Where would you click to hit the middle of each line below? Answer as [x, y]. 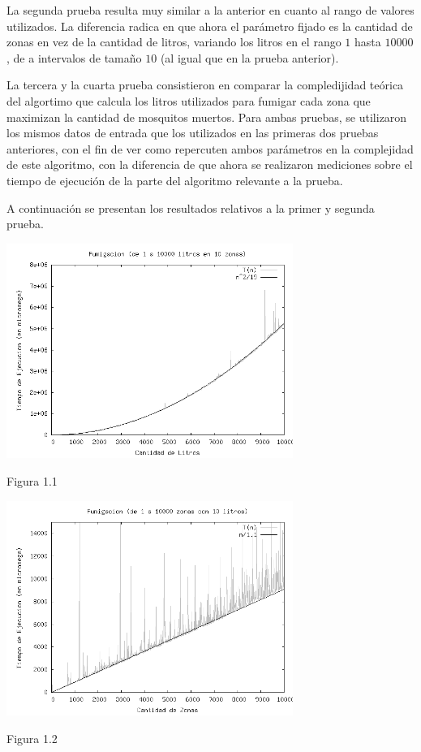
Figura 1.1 [32, 480]
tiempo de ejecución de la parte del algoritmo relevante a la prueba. [175, 180]
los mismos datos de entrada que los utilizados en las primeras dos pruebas [193, 133]
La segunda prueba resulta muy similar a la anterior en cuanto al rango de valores [210, 10]
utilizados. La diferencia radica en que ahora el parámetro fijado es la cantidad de [210, 26]
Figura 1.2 [32, 738]
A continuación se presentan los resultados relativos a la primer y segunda [191, 207]
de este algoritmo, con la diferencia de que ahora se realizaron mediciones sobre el [210, 164]
